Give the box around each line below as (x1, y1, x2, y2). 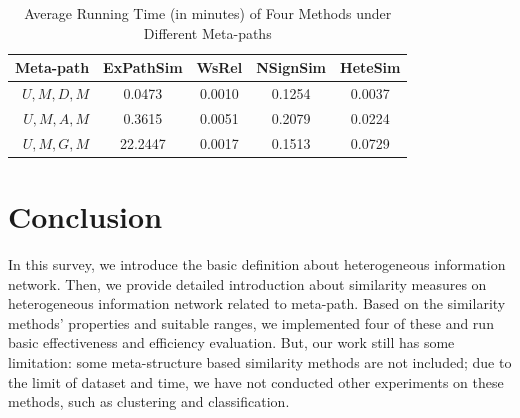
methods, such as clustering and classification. (8, 391, 290, 412)
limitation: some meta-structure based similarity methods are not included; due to (8, 351, 512, 372)
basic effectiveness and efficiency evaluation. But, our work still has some (8, 332, 455, 353)
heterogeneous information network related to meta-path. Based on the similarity (8, 293, 506, 314)
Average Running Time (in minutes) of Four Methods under (24, 3, 392, 23)
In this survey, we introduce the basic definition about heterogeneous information (8, 253, 506, 274)
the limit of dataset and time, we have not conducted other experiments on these (8, 371, 504, 392)
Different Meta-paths (143, 22, 272, 43)
